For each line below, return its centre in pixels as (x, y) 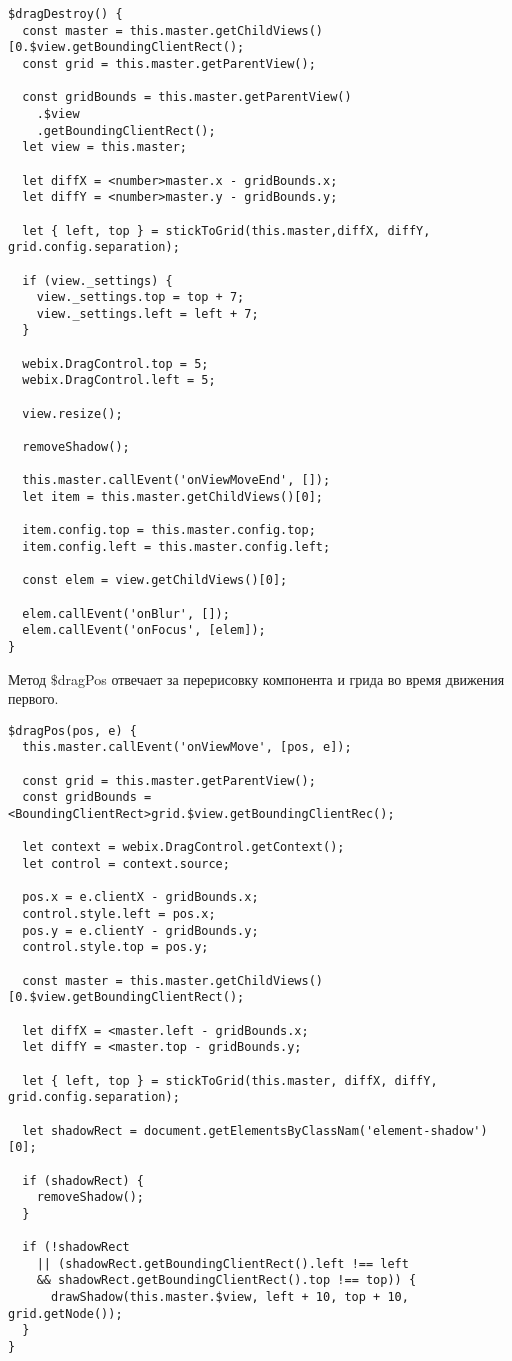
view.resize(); (72, 413)
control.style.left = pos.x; (119, 914)
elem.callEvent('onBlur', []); (126, 613)
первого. (33, 698)
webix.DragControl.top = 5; (115, 363)
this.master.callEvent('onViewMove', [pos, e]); (187, 747)
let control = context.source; (126, 864)
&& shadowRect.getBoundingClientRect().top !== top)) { (226, 1280)
